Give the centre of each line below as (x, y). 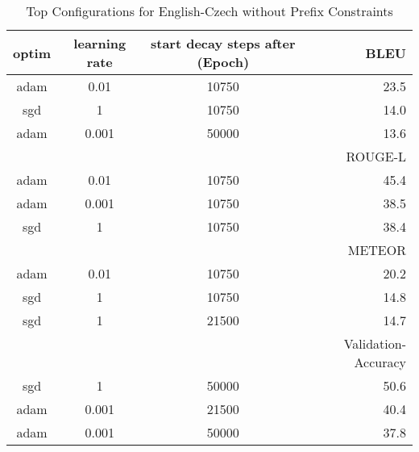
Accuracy (380, 362)
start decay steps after (223, 43)
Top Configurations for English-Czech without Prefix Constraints (209, 11)
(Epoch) (223, 62)
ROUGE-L (376, 156)
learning (100, 43)
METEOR (377, 250)
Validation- (375, 343)
